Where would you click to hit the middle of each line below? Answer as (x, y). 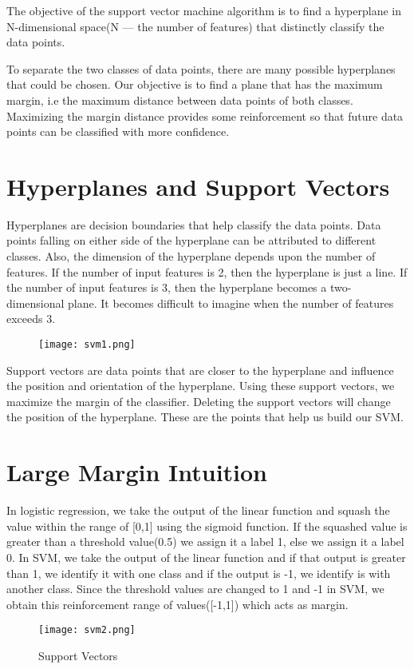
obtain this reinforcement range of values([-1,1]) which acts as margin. (177, 604)
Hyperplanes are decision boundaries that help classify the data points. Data (194, 224)
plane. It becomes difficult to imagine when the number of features (231, 303)
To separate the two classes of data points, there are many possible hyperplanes (201, 68)
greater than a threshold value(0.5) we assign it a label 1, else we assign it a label (205, 542)
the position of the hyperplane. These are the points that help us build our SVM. (205, 417)
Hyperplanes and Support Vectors (198, 186)
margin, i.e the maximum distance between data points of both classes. (180, 100)
